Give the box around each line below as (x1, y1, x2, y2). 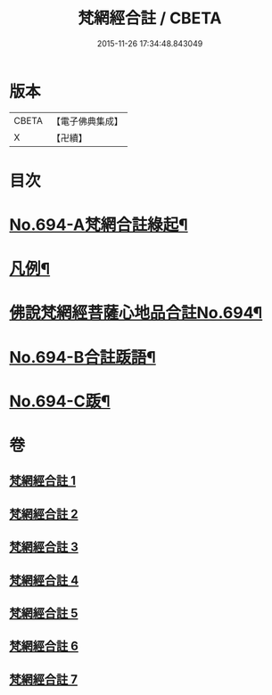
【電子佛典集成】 (51, 115, 123, 127)
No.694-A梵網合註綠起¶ (9, 215, 189, 235)
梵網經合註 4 (9, 572, 79, 588)
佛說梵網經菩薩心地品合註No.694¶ (9, 303, 263, 323)
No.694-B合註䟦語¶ (9, 347, 156, 367)
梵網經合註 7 (9, 672, 78, 687)
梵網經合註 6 (9, 639, 78, 654)
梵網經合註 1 (9, 473, 77, 488)
